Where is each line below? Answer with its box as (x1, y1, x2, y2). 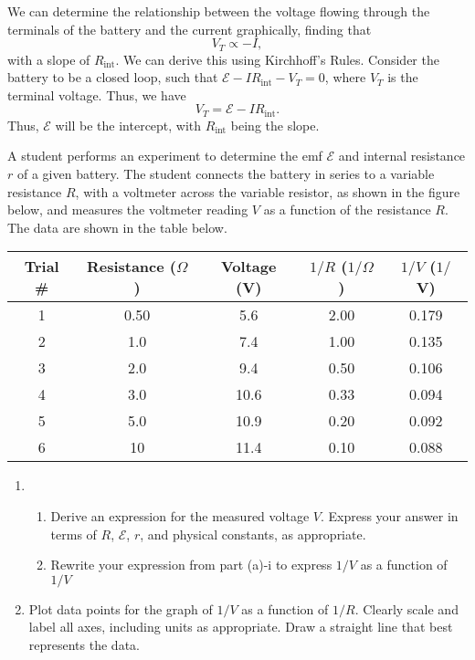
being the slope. (230, 115, 320, 134)
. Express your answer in (320, 507, 459, 526)
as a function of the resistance (263, 200, 431, 219)
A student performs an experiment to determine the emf (7, 146, 322, 165)
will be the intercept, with (55, 115, 202, 134)
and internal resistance (338, 146, 466, 165)
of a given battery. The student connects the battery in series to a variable (16, 164, 435, 183)
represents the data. (28, 635, 140, 654)
